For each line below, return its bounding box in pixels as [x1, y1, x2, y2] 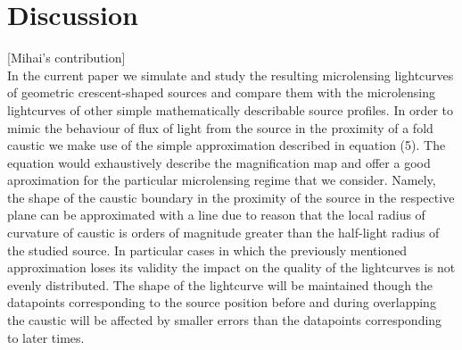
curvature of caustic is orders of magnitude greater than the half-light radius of [7, 223, 440, 242]
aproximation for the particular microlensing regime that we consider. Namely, [7, 171, 436, 189]
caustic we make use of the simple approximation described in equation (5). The [7, 136, 446, 154]
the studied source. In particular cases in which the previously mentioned [7, 240, 408, 259]
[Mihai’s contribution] [7, 48, 126, 67]
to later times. [7, 328, 85, 346]
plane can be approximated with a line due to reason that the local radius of [7, 205, 425, 224]
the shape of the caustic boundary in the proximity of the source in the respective [7, 187, 455, 206]
